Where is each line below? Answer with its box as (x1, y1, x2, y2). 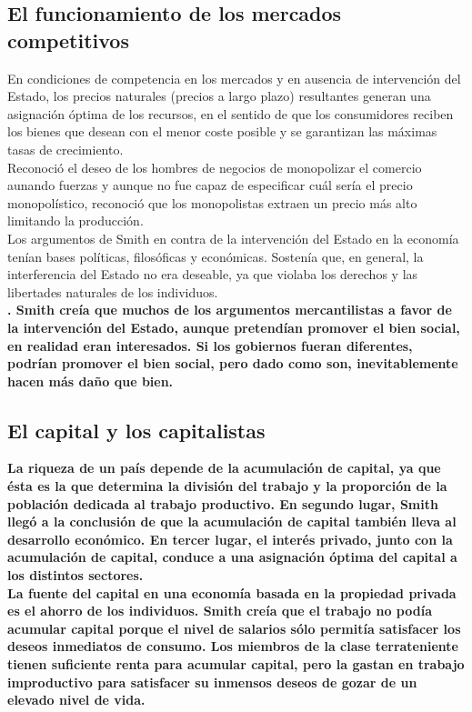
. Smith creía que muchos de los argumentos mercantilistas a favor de (7, 300, 452, 319)
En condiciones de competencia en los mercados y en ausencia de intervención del (7, 68, 461, 87)
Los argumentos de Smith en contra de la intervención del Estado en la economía (7, 228, 459, 247)
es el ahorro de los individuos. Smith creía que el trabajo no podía (7, 601, 432, 620)
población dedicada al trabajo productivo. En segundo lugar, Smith (7, 494, 438, 513)
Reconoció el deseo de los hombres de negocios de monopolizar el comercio (7, 157, 422, 176)
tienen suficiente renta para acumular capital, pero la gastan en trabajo (7, 655, 465, 674)
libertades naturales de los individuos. (7, 282, 218, 301)
